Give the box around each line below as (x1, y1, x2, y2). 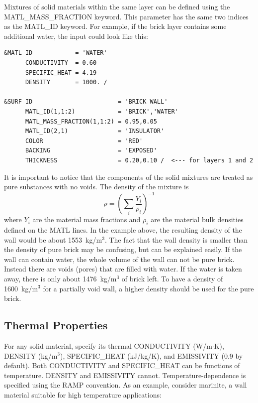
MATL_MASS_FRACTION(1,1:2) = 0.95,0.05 (25, 118, 157, 125)
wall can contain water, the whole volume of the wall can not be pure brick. (4, 254, 235, 264)
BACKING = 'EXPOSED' (25, 147, 157, 154)
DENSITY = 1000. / (25, 79, 107, 86)
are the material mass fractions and (32, 214, 141, 225)
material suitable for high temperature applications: (4, 389, 162, 400)
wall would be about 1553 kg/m (4, 234, 102, 245)
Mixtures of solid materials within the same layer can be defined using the (4, 1, 230, 11)
